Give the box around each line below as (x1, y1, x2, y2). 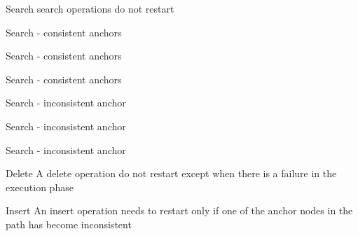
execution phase (6, 179, 74, 194)
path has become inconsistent (6, 216, 132, 231)
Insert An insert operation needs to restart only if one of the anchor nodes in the (6, 203, 353, 218)
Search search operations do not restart (6, 1, 174, 15)
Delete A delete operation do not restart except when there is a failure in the (6, 166, 337, 181)
